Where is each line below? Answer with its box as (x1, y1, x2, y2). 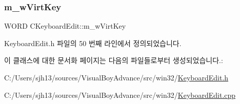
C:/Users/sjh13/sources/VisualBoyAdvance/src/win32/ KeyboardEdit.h (4, 72, 229, 82)
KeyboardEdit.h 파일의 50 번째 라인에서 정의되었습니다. (4, 37, 182, 48)
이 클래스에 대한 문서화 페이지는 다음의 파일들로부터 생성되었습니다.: (4, 55, 223, 66)
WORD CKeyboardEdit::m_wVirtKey (4, 20, 126, 31)
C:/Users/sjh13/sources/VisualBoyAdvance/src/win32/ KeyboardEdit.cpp (4, 89, 236, 100)
